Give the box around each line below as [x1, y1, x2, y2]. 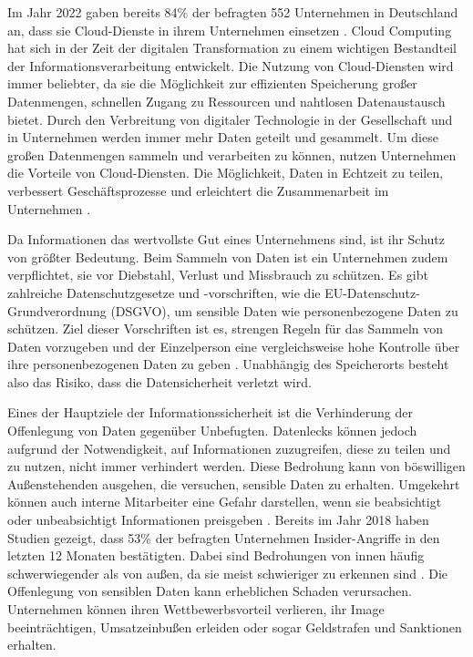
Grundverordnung [7, 301, 107, 320]
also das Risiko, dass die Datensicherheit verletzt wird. [7, 372, 312, 391]
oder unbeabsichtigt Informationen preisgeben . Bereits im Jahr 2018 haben [7, 510, 429, 529]
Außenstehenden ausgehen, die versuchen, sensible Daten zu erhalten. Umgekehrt [7, 474, 460, 493]
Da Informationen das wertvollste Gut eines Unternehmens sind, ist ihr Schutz [7, 230, 446, 249]
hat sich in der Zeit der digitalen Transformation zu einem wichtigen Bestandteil [7, 38, 457, 57]
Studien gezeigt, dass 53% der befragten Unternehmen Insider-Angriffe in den [7, 528, 440, 547]
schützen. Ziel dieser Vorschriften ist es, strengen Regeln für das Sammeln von [7, 319, 444, 338]
